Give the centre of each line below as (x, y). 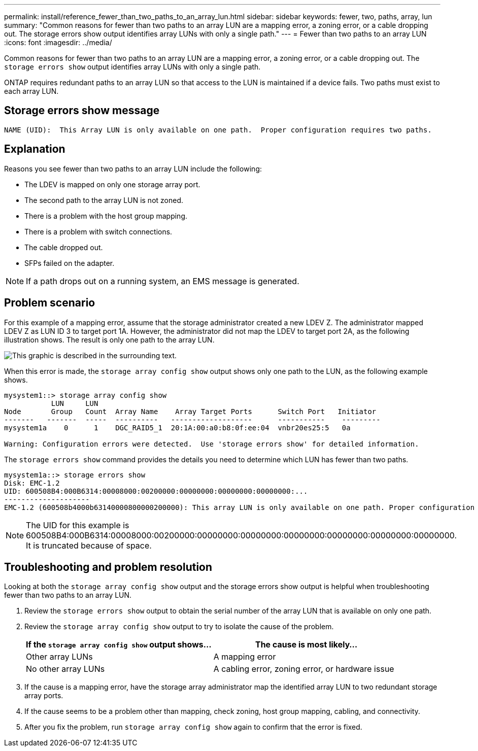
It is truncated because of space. (89, 545)
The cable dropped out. (64, 247)
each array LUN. (31, 91)
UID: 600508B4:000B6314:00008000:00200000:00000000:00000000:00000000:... (156, 491)
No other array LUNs (65, 669)
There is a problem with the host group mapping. (106, 216)
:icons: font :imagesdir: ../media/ (58, 42)
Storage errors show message (82, 111)
